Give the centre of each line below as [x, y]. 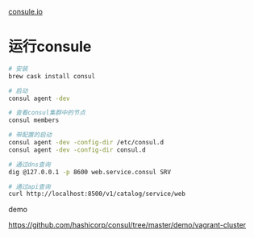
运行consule [50, 47]
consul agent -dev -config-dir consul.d [77, 150]
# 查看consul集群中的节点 [47, 113]
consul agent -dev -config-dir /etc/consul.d [86, 143]
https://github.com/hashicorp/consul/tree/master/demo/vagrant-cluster [127, 225]
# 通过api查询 [29, 186]
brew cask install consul [52, 76]
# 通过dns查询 [29, 165]
